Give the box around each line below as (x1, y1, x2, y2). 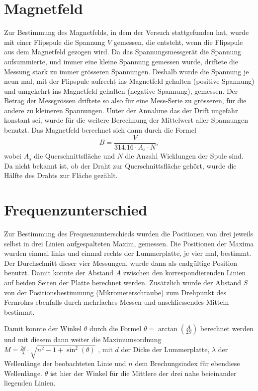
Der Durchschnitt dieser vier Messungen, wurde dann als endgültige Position (4, 257, 238, 268)
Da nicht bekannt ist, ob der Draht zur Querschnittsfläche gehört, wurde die (4, 160, 237, 171)
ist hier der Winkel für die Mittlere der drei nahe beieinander (50, 368, 237, 378)
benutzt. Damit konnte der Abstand (4, 267, 114, 278)
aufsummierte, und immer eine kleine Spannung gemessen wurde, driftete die (4, 56, 238, 66)
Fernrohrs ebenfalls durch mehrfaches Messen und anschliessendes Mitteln (4, 297, 229, 307)
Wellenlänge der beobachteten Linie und (4, 358, 126, 369)
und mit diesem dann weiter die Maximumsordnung (4, 334, 162, 345)
